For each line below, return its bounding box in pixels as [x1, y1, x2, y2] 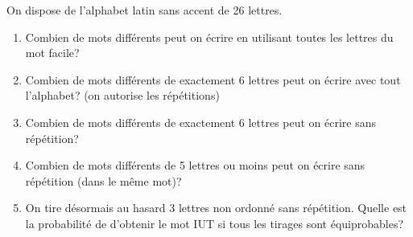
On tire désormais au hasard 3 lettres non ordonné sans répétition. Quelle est [25, 199, 407, 216]
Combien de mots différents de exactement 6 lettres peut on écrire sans [25, 113, 377, 130]
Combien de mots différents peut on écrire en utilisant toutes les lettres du [25, 28, 394, 45]
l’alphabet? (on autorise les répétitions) [25, 87, 220, 104]
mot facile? [25, 44, 80, 61]
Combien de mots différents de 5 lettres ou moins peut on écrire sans [25, 157, 366, 174]
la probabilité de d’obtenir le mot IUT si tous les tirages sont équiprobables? [25, 215, 404, 231]
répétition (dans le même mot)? [25, 172, 182, 189]
